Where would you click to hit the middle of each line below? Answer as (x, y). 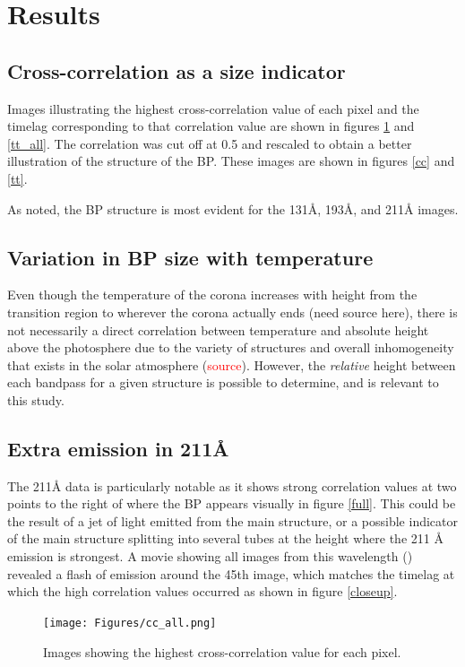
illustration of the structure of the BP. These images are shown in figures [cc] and (231, 161)
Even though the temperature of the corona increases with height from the (212, 295)
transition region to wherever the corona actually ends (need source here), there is (232, 312)
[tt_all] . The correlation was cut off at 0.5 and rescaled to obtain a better (210, 143)
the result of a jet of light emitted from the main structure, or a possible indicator (232, 520)
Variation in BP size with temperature (190, 257)
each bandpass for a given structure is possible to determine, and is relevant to (223, 382)
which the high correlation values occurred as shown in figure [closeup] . (202, 591)
